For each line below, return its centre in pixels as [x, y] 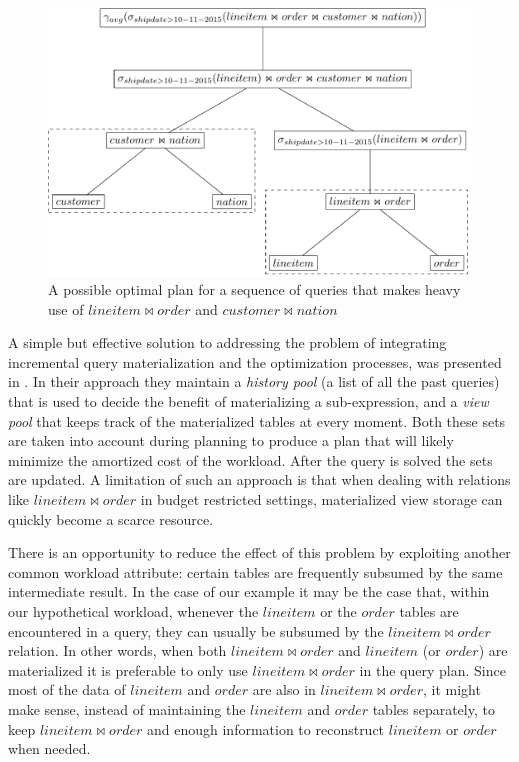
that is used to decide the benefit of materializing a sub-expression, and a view [248, 401]
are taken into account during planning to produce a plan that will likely [231, 440]
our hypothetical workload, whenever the [133, 610]
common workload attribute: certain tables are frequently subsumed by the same [255, 571]
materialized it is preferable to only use [128, 669]
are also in [284, 689]
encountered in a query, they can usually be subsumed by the [196, 630]
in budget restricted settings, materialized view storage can [321, 499]
